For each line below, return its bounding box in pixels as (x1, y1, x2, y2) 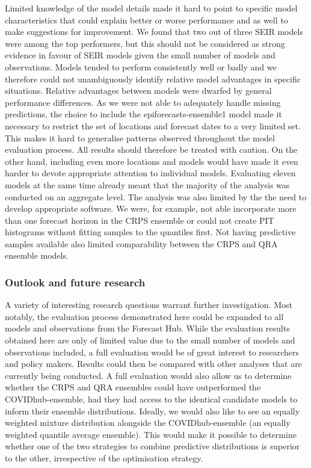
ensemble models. (5, 249, 69, 262)
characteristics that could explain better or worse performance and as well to (5, 13, 288, 26)
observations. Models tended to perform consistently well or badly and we (5, 60, 277, 73)
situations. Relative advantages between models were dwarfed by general (5, 84, 272, 97)
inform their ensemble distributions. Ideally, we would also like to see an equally (5, 404, 300, 417)
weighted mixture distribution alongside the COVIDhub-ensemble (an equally (5, 416, 291, 429)
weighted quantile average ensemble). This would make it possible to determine (5, 428, 297, 440)
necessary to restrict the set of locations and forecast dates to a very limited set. (5, 119, 301, 132)
